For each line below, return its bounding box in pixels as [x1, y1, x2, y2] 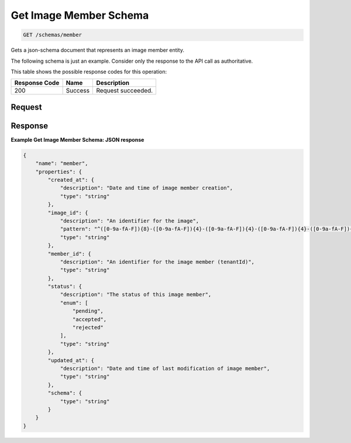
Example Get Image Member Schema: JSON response [11, 136, 144, 143]
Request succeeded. [96, 87, 153, 95]
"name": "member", [35, 160, 88, 167]
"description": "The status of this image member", [60, 291, 212, 298]
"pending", [72, 308, 104, 315]
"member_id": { [47, 250, 92, 257]
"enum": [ [60, 299, 88, 306]
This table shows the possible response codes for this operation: [11, 68, 167, 75]
